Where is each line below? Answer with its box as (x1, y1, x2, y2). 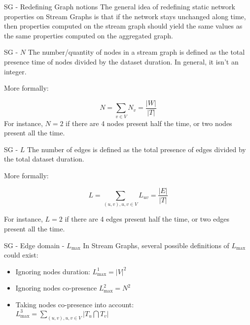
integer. (4, 66, 27, 76)
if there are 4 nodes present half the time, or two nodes (66, 118, 232, 128)
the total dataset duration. (4, 154, 84, 164)
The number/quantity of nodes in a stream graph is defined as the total (28, 47, 245, 57)
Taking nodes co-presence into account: (15, 299, 134, 309)
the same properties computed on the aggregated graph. (4, 30, 173, 40)
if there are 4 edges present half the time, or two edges (65, 214, 230, 224)
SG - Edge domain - (4, 240, 65, 250)
